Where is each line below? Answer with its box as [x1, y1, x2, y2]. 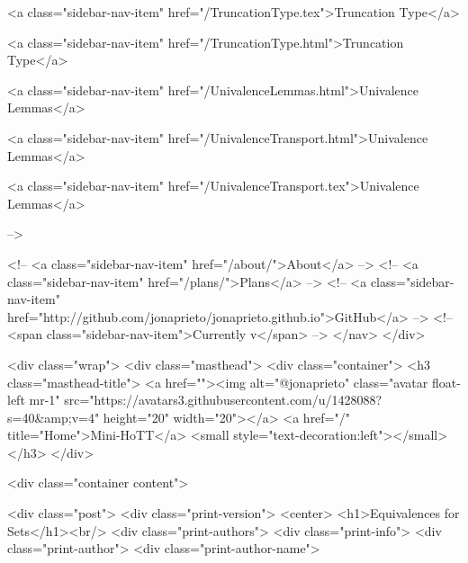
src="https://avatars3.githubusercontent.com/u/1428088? [64, 390, 382, 409]
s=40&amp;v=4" [7, 407, 100, 426]
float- [431, 372, 461, 391]
